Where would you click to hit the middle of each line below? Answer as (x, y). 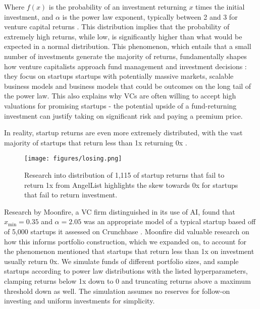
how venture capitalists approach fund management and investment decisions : (125, 66)
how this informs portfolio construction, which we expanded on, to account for (125, 241)
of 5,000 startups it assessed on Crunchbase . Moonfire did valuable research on (127, 231)
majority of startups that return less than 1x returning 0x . (96, 142)
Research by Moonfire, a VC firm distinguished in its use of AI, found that (120, 211)
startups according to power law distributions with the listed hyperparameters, (126, 271)
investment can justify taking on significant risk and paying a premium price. (123, 115)
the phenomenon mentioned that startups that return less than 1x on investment (129, 251)
